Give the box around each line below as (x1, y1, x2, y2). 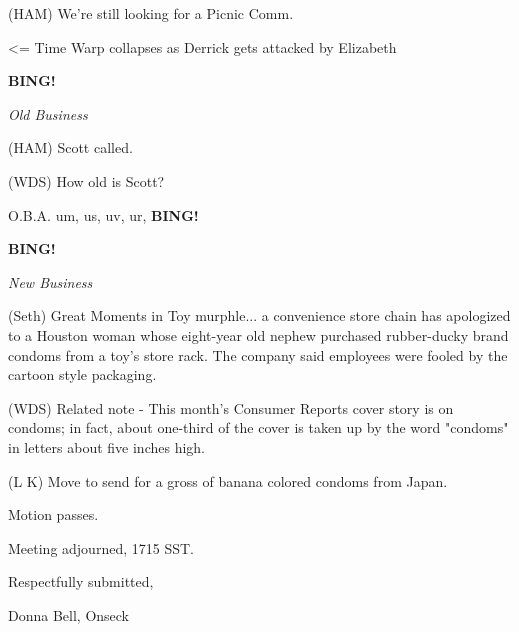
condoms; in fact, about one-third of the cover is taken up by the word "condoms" (8, 417, 509, 438)
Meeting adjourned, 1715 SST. (8, 537, 194, 558)
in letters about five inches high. (8, 436, 205, 457)
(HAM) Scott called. (8, 137, 133, 158)
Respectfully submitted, (8, 571, 154, 592)
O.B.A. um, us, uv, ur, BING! (8, 204, 199, 225)
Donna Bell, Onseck (8, 604, 130, 625)
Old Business (8, 103, 88, 124)
